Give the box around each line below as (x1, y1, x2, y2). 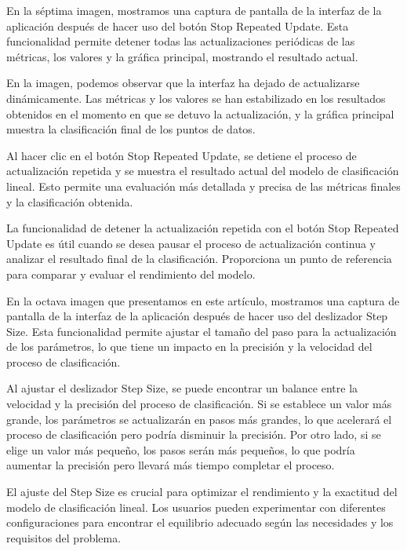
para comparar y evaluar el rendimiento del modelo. (6, 265, 256, 282)
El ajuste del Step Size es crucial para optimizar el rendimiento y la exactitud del (6, 483, 398, 500)
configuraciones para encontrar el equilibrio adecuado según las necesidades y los (6, 514, 394, 531)
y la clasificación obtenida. (6, 193, 133, 210)
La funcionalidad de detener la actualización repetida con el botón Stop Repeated (6, 220, 399, 236)
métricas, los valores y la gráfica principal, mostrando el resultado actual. (6, 48, 358, 64)
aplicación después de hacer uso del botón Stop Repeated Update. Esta (6, 17, 349, 34)
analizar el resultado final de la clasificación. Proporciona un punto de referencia (6, 250, 392, 267)
